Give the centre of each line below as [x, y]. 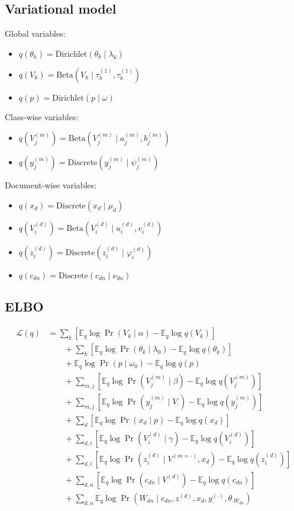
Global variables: [35, 33]
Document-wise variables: [51, 185]
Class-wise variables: [42, 116]
